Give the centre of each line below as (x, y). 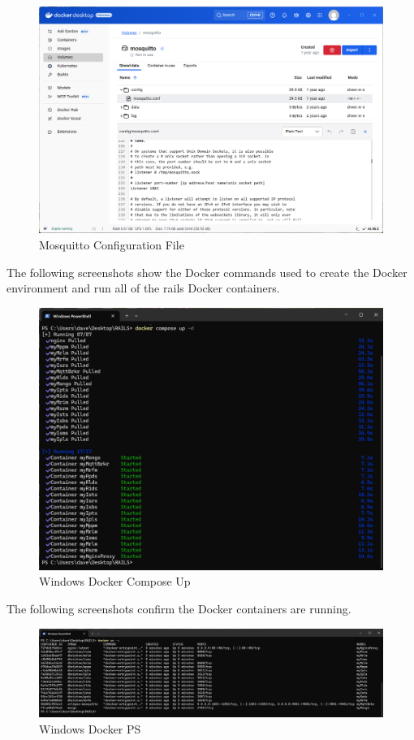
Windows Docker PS (90, 728)
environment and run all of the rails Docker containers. (143, 288)
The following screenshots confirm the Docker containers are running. (179, 609)
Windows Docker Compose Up (115, 581)
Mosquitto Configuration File (112, 245)
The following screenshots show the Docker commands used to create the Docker (207, 272)
